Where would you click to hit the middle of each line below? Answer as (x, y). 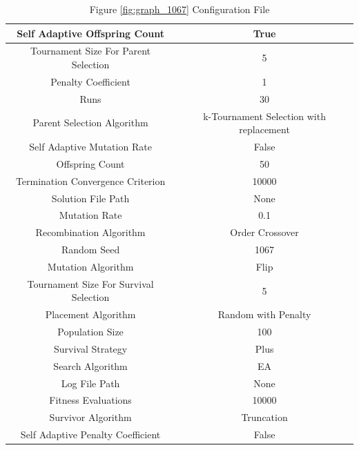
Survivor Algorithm (90, 417)
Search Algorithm (90, 365)
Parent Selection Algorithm (90, 123)
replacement (264, 129)
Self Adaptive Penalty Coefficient (90, 434)
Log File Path (90, 383)
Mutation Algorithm (90, 266)
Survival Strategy (90, 348)
